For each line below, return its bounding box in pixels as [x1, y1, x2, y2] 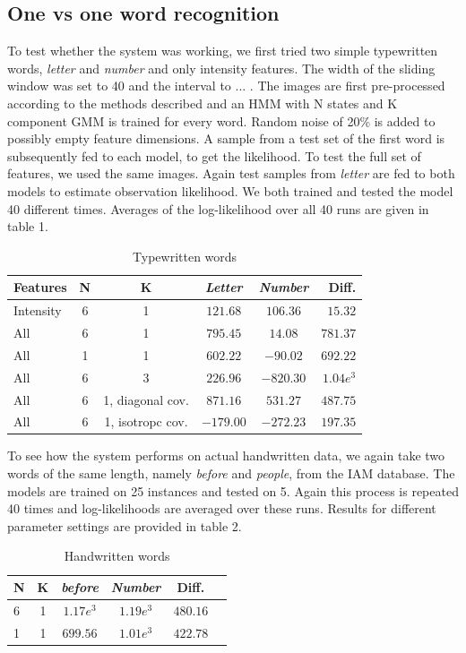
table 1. [7, 217, 48, 236]
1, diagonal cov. [103, 390, 189, 408]
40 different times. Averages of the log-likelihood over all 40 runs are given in [7, 199, 429, 218]
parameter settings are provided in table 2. [7, 516, 242, 535]
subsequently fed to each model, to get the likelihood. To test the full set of [7, 146, 421, 165]
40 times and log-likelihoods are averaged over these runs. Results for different [7, 499, 436, 518]
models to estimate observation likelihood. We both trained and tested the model [7, 181, 453, 200]
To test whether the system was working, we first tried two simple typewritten [7, 41, 438, 60]
